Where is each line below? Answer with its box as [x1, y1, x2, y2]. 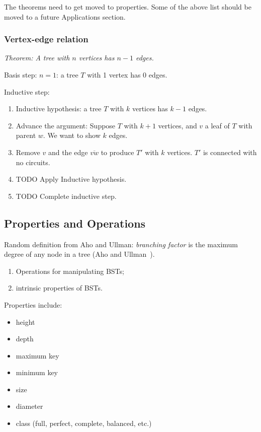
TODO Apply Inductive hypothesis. [16, 174, 127, 184]
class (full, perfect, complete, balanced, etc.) [16, 418, 152, 428]
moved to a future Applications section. [4, 11, 126, 22]
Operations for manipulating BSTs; [16, 265, 124, 276]
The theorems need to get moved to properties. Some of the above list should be [4, 2, 251, 12]
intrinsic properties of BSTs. [16, 282, 103, 293]
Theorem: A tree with [4, 52, 70, 63]
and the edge [48, 147, 88, 157]
